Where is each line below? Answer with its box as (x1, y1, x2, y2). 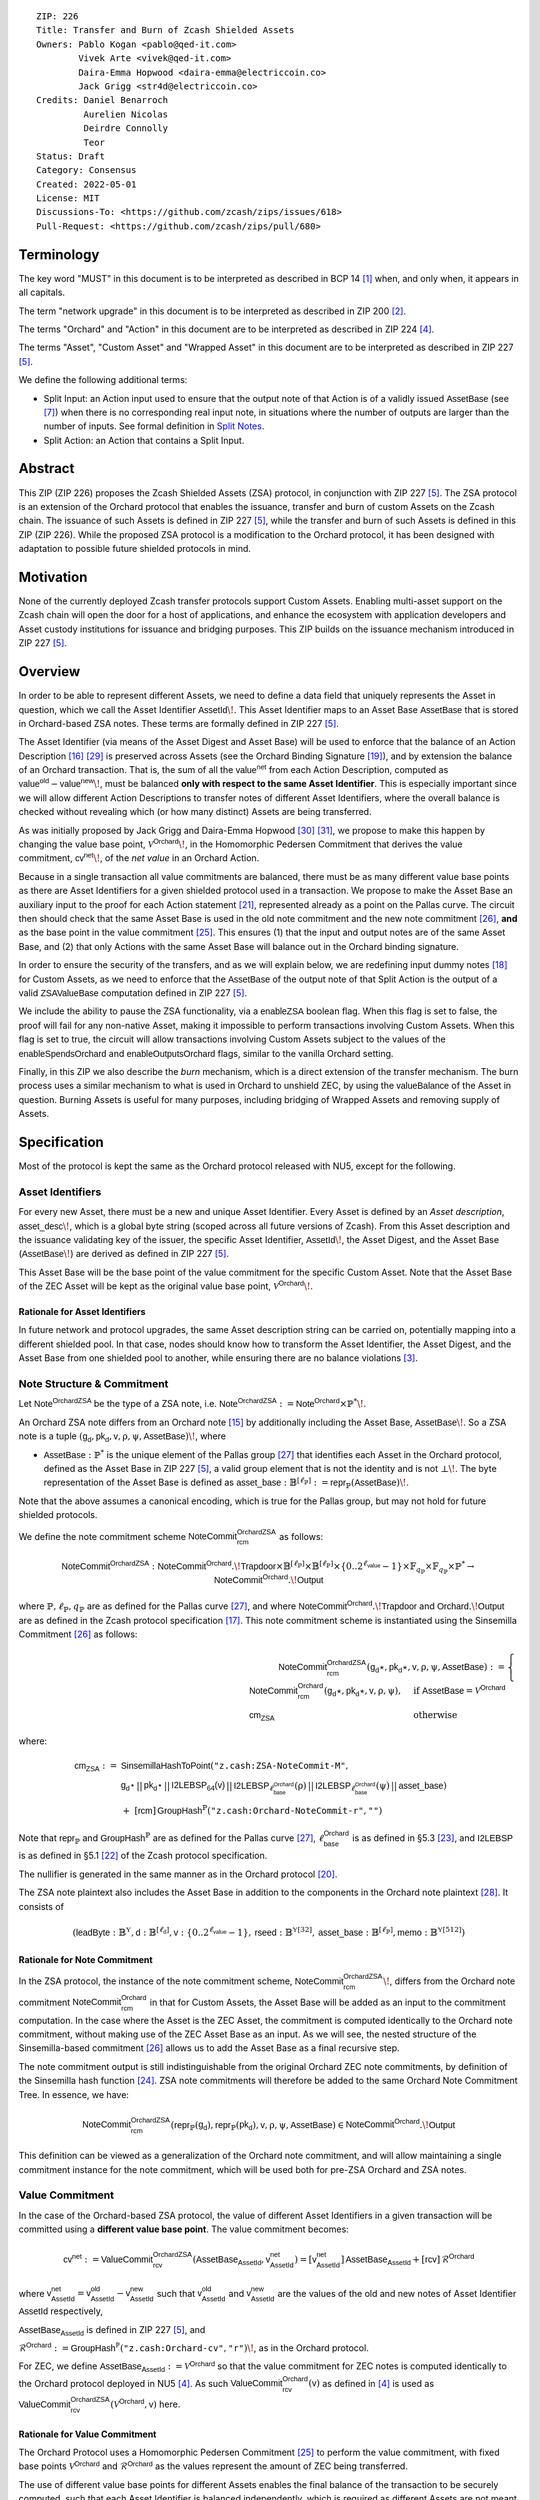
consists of (18, 1900, 65, 1912)
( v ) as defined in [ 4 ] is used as (308, 2377, 435, 2389)
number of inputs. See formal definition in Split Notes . (43, 420, 265, 432)
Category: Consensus (36, 165, 137, 176)
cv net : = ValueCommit (63, 2252, 154, 2265)
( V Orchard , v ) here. (110, 2397, 181, 2410)
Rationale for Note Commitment (18, 1954, 154, 1965)
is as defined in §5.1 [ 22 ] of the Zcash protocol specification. (18, 1850, 268, 1862)
